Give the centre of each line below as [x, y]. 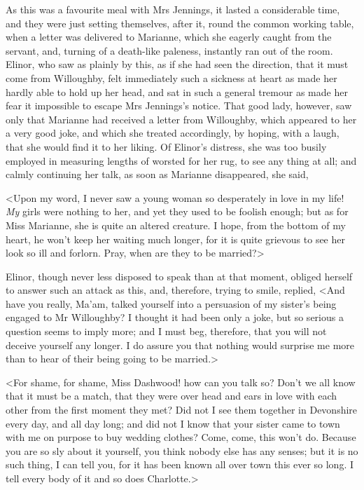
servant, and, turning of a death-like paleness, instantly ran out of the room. [169, 50]
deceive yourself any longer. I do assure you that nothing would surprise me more [180, 345]
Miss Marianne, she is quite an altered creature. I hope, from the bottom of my [176, 225]
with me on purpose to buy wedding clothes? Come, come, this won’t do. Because [181, 437]
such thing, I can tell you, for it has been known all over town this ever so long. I [180, 464]
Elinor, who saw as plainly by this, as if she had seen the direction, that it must [177, 64]
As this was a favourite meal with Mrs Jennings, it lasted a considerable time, [173, 9]
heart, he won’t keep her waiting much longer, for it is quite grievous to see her [175, 239]
